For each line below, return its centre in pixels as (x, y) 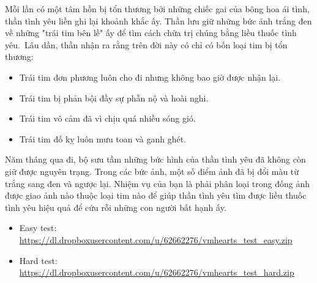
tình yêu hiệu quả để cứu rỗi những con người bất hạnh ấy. (116, 207)
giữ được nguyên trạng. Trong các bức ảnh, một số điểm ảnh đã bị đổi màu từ (152, 171)
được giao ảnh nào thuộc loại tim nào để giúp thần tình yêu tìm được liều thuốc (156, 195)
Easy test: (38, 228)
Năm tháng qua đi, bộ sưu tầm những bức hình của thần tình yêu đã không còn (155, 159)
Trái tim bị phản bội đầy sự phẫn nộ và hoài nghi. (114, 97)
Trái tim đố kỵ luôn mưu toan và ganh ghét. (103, 138)
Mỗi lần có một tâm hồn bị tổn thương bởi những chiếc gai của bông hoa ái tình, (157, 9)
